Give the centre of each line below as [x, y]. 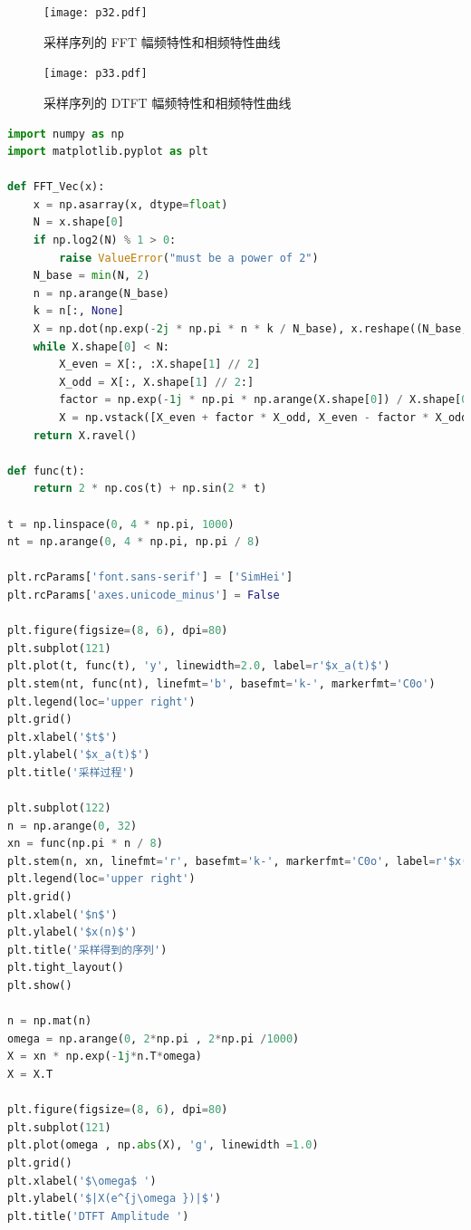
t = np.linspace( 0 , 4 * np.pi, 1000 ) [121, 524]
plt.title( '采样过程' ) [71, 772]
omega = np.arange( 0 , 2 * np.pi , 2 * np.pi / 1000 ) [154, 1038]
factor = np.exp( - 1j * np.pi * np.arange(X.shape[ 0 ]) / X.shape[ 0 [264, 400]
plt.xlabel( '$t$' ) [62, 737]
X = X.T [30, 1074]
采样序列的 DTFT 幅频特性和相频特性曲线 [168, 102]
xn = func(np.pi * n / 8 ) [85, 844]
